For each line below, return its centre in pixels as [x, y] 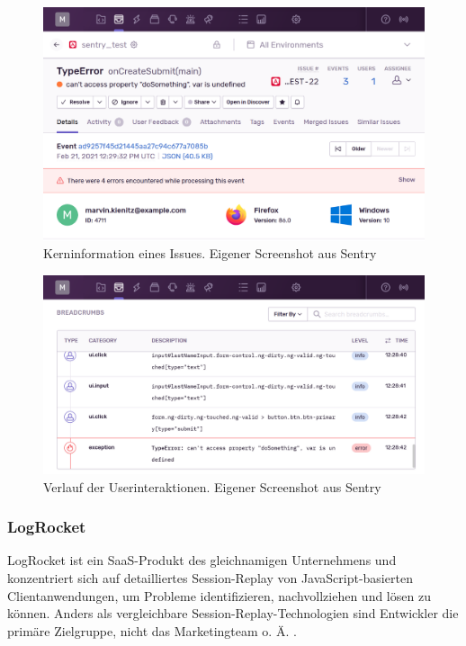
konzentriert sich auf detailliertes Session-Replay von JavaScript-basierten [210, 577]
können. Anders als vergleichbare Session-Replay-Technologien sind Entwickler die [233, 613]
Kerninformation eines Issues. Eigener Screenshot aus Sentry [210, 253]
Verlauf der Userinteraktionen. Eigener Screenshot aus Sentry [212, 486]
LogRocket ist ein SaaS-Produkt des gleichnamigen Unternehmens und [202, 560]
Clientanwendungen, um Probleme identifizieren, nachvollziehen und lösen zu [219, 595]
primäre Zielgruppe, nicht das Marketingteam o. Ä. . [152, 630]
